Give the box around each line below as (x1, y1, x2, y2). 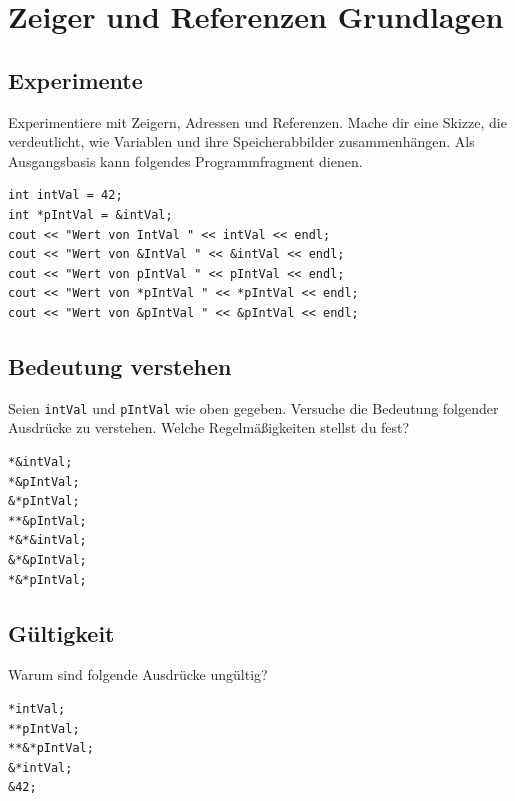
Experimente (8, 64, 143, 95)
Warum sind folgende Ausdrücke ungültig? (8, 664, 268, 685)
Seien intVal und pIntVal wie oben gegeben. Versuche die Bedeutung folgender (8, 397, 499, 418)
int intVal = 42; (8, 188, 123, 203)
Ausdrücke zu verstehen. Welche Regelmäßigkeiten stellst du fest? (8, 417, 410, 438)
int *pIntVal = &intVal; (8, 207, 173, 222)
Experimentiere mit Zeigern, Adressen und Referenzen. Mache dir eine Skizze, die (8, 111, 507, 132)
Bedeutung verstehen (8, 350, 232, 381)
